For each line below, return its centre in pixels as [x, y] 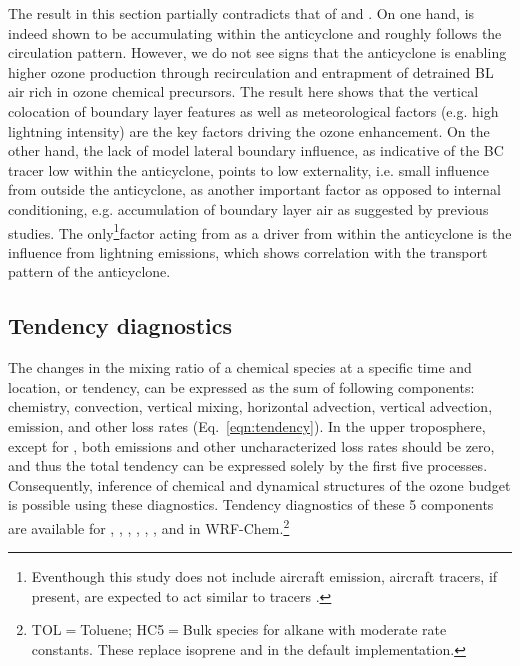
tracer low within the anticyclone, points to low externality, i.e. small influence [248, 169]
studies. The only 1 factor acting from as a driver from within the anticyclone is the [260, 231]
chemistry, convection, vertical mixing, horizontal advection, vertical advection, [250, 406]
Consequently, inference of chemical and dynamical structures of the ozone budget [259, 484]
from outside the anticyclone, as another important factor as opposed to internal [254, 189]
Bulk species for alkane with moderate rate [314, 629]
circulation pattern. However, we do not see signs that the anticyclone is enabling [257, 52]
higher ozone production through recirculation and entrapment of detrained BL [251, 71]
